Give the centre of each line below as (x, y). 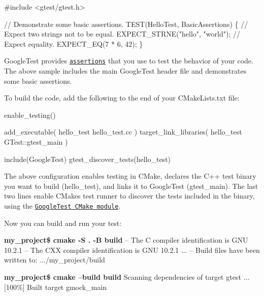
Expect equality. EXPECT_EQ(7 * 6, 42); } (74, 43)
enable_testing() (30, 114)
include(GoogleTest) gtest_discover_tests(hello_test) (88, 159)
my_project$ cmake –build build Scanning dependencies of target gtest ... (127, 277)
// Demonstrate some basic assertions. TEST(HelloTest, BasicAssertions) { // (126, 24)
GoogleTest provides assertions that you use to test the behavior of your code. (129, 61)
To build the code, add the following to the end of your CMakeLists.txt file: (122, 98)
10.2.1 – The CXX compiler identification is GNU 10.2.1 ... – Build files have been (132, 250)
